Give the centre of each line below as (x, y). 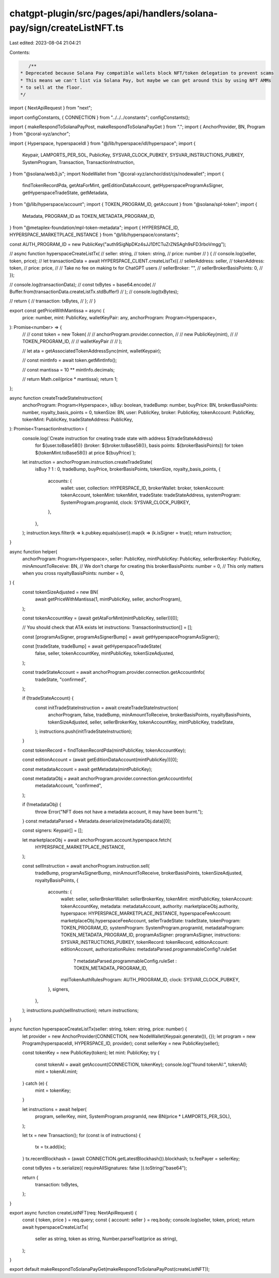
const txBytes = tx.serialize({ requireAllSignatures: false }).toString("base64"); (105, 1168)
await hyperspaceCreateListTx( (55, 1227)
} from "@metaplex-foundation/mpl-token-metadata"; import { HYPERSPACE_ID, (94, 228)
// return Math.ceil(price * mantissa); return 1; (70, 379)
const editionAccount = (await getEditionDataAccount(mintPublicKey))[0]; (100, 760)
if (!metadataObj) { (42, 805)
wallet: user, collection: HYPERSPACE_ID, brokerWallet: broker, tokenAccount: (143, 488)
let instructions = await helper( (55, 1109)
